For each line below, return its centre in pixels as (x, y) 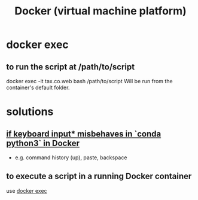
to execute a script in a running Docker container (99, 176)
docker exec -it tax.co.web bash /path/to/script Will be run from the (89, 81)
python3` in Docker (43, 143)
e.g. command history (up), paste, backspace (71, 157)
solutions (30, 112)
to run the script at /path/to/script (71, 67)
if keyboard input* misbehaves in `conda (84, 134)
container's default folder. (38, 87)
